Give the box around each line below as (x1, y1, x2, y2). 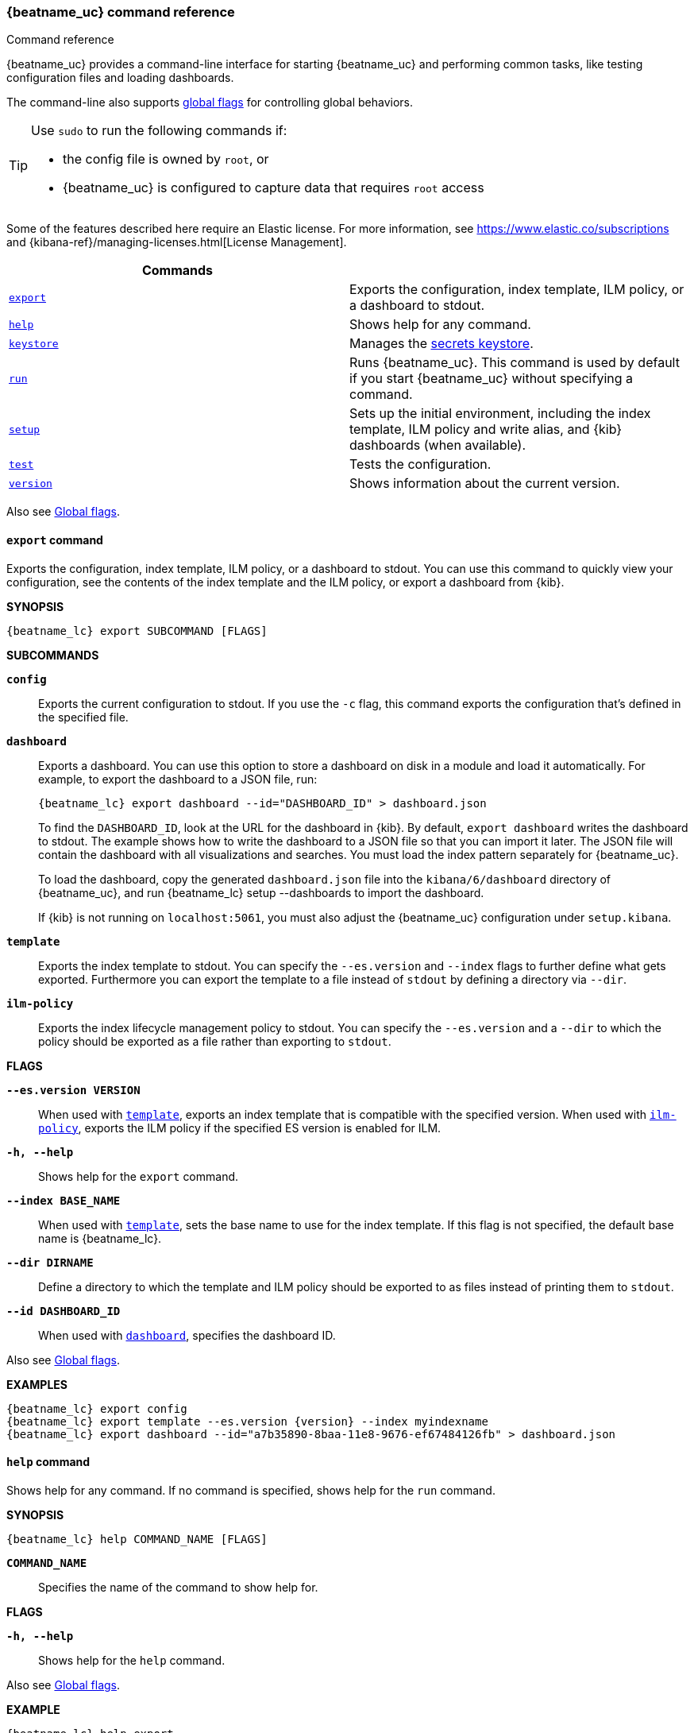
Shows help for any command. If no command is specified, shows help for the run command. (6, 1483, 495, 1497)
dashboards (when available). (349, 437, 526, 454)
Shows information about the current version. (349, 475, 620, 492)
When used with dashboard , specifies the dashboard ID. (38, 1328, 336, 1342)
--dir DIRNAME (6, 1255, 94, 1269)
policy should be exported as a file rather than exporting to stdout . (38, 1034, 391, 1048)
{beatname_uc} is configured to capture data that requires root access (63, 180, 484, 196)
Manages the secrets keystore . (349, 335, 534, 352)
